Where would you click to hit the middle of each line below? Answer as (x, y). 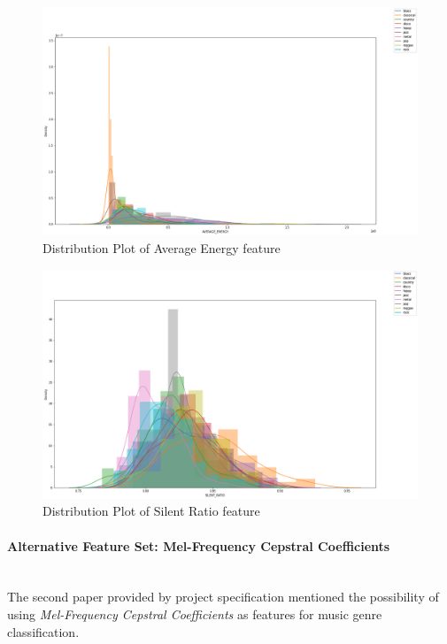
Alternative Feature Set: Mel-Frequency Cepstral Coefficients (199, 545)
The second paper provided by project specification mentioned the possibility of (223, 597)
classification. (43, 631)
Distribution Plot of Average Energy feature (162, 247)
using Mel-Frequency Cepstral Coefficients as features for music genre (195, 613)
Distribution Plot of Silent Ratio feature (151, 511)
